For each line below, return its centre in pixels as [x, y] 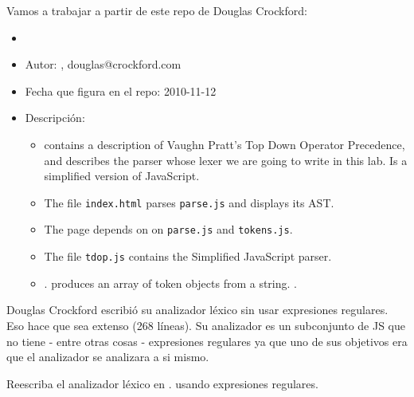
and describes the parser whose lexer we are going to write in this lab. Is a [226, 160]
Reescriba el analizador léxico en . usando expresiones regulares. [162, 383]
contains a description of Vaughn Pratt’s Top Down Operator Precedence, [225, 144]
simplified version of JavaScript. [122, 176]
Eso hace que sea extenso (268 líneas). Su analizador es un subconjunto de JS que [206, 325]
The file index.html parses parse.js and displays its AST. [189, 202]
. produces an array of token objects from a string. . [170, 283]
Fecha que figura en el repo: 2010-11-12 [121, 90]
